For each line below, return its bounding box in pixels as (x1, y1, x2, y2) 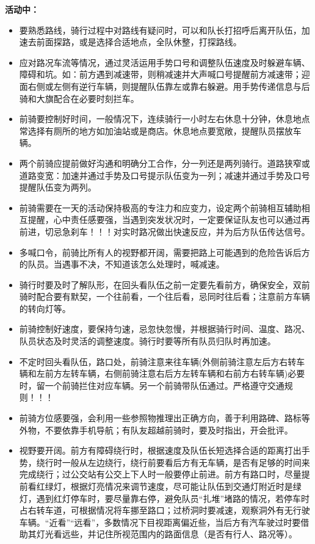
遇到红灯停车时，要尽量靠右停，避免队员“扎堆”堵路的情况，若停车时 (36, 491, 310, 504)
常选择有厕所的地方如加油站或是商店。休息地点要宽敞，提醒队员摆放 (19, 124, 293, 137)
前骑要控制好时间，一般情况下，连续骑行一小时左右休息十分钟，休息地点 (19, 112, 310, 125)
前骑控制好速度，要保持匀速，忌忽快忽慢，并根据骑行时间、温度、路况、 (19, 322, 310, 335)
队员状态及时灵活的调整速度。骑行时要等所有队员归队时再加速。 (19, 335, 276, 347)
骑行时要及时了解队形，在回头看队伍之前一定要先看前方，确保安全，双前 (19, 278, 310, 291)
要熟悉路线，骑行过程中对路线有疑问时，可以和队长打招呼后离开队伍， (19, 23, 302, 36)
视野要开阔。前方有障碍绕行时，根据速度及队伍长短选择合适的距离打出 (19, 444, 302, 457)
